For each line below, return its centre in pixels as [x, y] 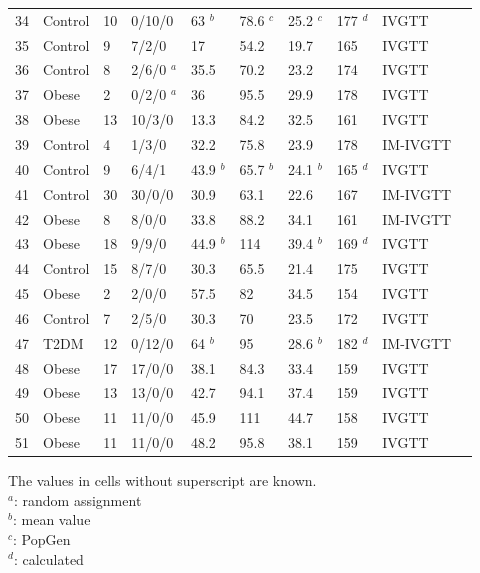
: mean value [51, 519]
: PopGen [42, 538]
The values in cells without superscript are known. [162, 480]
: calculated [48, 558]
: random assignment [77, 499]
